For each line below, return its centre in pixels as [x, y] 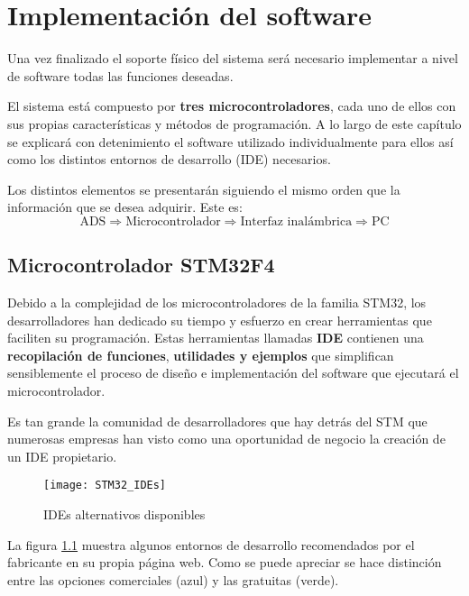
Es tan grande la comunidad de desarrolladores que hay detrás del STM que [217, 421]
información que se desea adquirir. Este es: [125, 207]
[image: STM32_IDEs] [105, 486]
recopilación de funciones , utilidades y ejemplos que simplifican [201, 355]
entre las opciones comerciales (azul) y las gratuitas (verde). [173, 579]
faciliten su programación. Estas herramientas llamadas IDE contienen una [216, 338]
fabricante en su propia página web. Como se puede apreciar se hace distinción [225, 562]
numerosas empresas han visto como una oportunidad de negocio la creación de [226, 439]
